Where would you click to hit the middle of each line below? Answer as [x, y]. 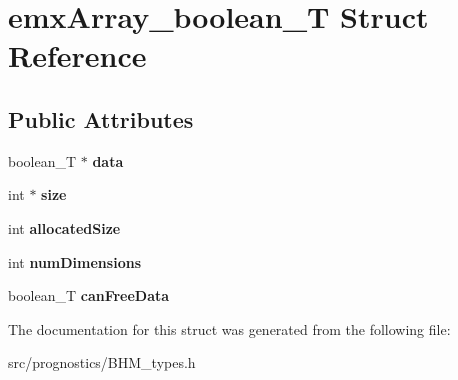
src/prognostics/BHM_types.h [102, 362]
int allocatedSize [64, 227]
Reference [77, 55]
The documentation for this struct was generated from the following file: [229, 328]
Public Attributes [101, 118]
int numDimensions [74, 261]
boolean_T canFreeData [89, 295]
